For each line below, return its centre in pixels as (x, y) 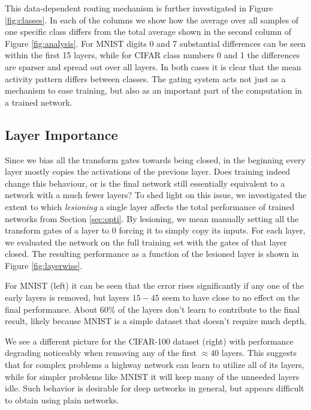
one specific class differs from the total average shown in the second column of (148, 32)
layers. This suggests (259, 353)
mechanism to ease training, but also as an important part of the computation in (153, 90)
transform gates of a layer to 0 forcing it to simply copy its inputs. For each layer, (155, 230)
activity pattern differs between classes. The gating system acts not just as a (145, 78)
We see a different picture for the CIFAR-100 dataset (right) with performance (149, 341)
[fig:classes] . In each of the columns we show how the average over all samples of (152, 20)
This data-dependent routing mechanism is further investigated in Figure (139, 8)
